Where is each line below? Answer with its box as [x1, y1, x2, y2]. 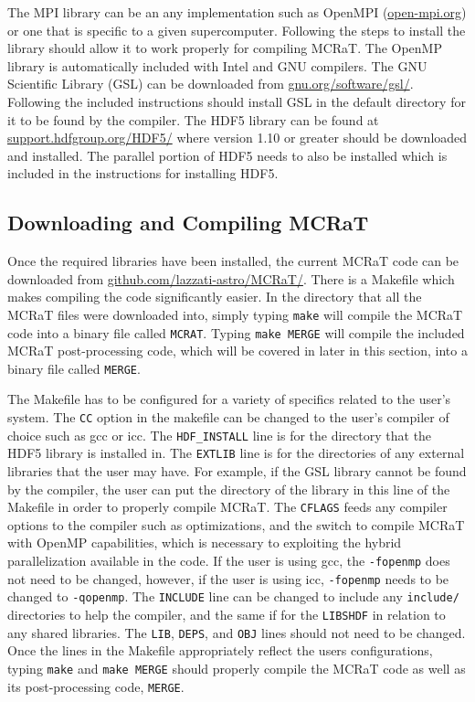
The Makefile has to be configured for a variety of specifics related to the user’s [7, 389, 451, 409]
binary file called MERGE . [7, 358, 141, 378]
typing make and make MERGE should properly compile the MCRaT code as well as [7, 658, 466, 677]
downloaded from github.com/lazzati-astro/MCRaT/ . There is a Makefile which [7, 269, 455, 288]
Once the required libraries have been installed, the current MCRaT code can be [7, 251, 459, 271]
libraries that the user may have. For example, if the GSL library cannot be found [7, 462, 467, 481]
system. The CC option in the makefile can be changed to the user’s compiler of [7, 408, 449, 427]
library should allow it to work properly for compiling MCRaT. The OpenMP [7, 38, 442, 58]
